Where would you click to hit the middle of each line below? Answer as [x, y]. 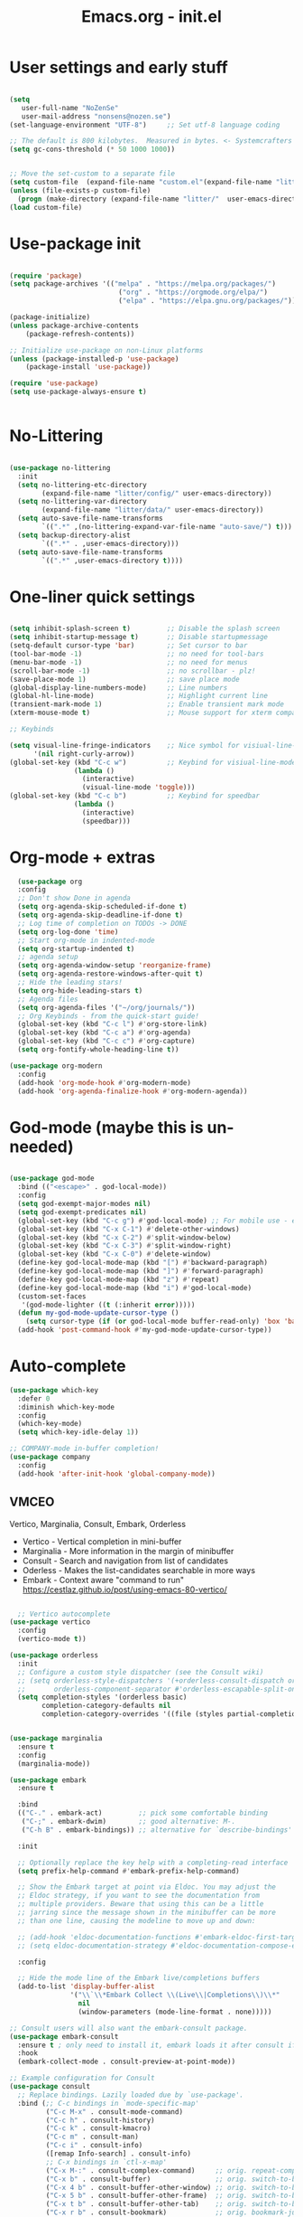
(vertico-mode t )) [52, 1639]
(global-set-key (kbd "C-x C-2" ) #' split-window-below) [124, 1237]
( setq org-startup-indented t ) [76, 948]
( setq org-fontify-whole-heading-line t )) [98, 1050]
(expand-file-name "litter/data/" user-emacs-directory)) [153, 510]
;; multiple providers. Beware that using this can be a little [141, 1904]
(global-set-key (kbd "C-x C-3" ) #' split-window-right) [124, 1246]
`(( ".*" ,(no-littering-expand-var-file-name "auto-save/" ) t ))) [167, 527]
